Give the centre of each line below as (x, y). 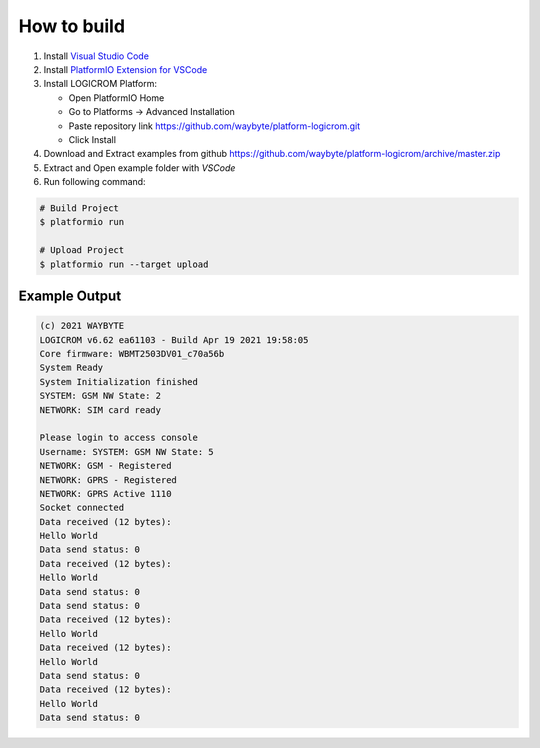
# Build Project (79, 208)
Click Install (92, 139)
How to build (71, 26)
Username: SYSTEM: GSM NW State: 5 (126, 451)
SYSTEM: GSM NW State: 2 (100, 396)
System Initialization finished (119, 381)
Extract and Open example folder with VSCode (139, 167)
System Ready (71, 368)
